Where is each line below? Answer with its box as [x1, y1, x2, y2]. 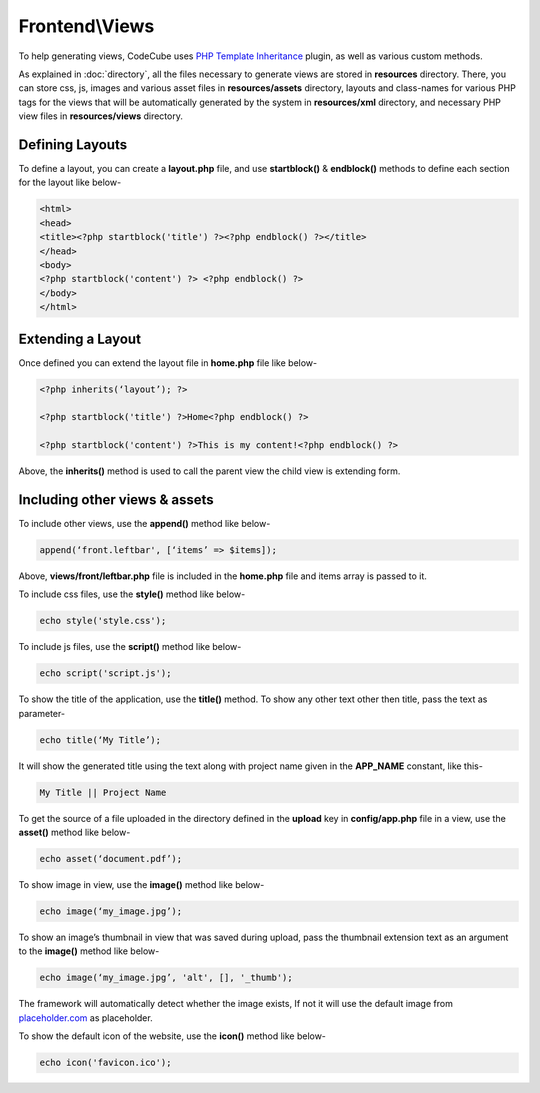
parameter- [18, 707, 65, 719]
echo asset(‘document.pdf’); [39, 853, 183, 865]
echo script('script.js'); [39, 668, 172, 679]
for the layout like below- [18, 176, 122, 189]
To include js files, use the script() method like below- [18, 641, 242, 653]
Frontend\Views [18, 15, 155, 37]
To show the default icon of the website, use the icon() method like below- [18, 1030, 327, 1042]
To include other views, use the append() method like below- [18, 518, 271, 530]
